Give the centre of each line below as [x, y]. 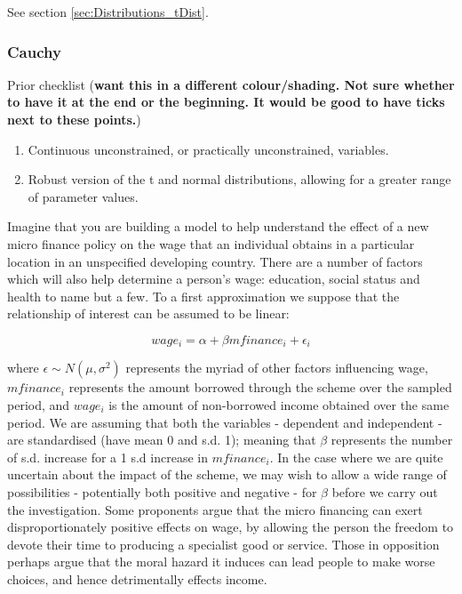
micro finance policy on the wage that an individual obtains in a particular [211, 243]
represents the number [392, 440]
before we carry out [385, 491]
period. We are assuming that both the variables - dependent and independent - [225, 422]
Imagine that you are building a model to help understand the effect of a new [218, 226]
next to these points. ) [74, 119]
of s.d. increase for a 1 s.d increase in [108, 457]
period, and [39, 404]
